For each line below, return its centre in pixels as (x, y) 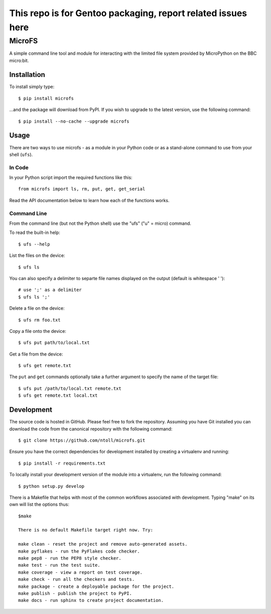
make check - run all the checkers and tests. (77, 579)
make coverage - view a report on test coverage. (81, 572)
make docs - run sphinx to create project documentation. (91, 600)
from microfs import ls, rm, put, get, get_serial (82, 189)
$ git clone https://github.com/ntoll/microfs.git (82, 440)
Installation (27, 75)
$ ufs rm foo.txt (39, 320)
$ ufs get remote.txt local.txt (58, 396)
